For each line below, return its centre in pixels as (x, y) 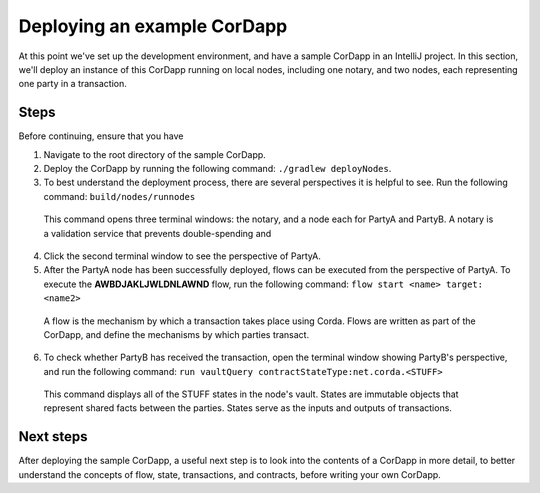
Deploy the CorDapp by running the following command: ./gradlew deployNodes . (217, 169)
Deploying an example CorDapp (153, 26)
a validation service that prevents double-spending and (157, 233)
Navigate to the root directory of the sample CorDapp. (155, 154)
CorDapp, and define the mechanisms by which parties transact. (176, 334)
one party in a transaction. (72, 84)
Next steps (53, 436)
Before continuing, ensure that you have (101, 136)
